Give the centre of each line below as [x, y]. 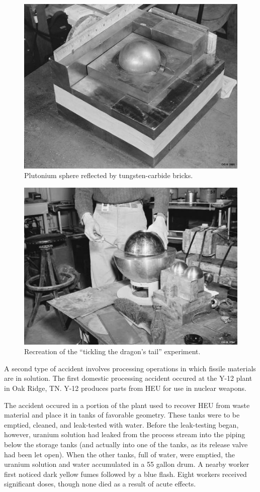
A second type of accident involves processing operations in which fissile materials [130, 368]
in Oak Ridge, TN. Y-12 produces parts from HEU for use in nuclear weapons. [125, 388]
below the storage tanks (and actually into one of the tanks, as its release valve [126, 444]
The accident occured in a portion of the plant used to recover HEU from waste [127, 405]
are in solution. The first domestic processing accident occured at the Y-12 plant [128, 378]
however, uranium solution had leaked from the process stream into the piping [125, 434]
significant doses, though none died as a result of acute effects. [100, 484]
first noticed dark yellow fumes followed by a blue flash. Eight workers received [125, 474]
